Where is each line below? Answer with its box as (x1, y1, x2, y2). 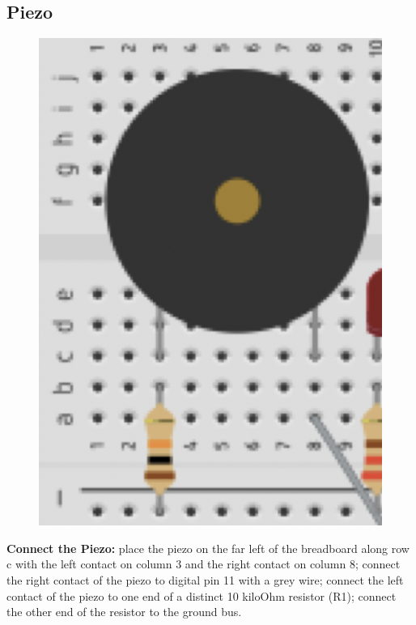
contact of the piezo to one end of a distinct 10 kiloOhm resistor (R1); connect (6, 587, 397, 604)
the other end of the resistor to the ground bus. (6, 603, 242, 620)
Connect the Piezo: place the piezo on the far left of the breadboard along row (6, 539, 410, 556)
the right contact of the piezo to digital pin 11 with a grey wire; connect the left (6, 571, 404, 588)
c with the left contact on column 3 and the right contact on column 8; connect (6, 555, 401, 572)
